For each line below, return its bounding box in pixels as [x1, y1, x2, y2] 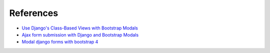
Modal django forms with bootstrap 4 [21, 39, 98, 45]
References [9, 7, 58, 18]
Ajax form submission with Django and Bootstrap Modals [21, 31, 139, 37]
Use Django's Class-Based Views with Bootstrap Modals [21, 25, 138, 31]
